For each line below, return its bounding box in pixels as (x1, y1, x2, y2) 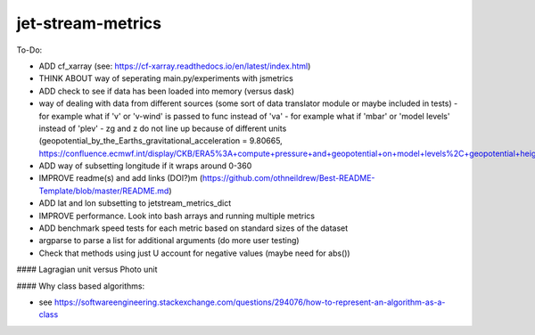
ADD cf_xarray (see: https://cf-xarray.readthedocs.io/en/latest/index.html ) (38, 61, 311, 71)
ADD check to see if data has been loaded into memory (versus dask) (38, 86, 294, 96)
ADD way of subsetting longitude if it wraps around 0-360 (38, 160, 252, 171)
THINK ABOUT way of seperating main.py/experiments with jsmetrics (38, 73, 293, 84)
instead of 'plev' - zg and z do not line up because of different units (38, 123, 287, 134)
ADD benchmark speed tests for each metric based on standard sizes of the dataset (38, 223, 349, 233)
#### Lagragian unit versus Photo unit (16, 264, 158, 275)
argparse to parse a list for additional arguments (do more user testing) (38, 235, 300, 246)
